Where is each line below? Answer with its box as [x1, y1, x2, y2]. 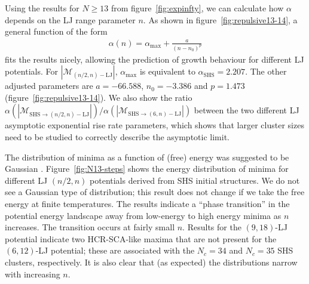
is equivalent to [139, 65, 195, 78]
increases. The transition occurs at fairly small [5, 221, 175, 233]
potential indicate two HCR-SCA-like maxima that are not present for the [5, 232, 277, 245]
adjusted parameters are [5, 79, 93, 92]
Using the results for [5, 2, 79, 14]
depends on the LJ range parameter [5, 13, 136, 26]
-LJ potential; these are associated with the [35, 244, 195, 257]
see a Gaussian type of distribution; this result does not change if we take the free [5, 186, 305, 198]
